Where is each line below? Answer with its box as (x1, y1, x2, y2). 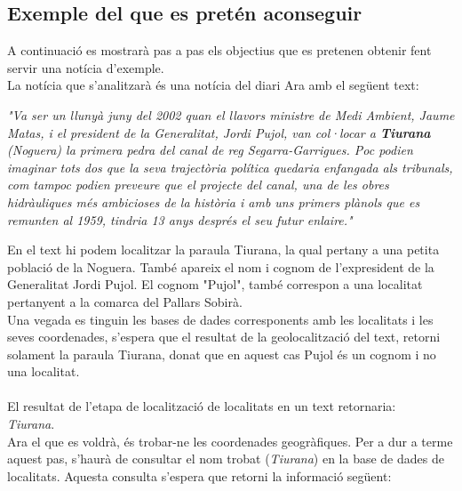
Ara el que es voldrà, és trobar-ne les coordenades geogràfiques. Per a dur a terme (7, 431, 453, 450)
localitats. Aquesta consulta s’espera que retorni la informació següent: (7, 466, 392, 485)
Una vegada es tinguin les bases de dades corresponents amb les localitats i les (7, 310, 434, 328)
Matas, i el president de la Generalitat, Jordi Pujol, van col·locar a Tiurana (7, 123, 431, 141)
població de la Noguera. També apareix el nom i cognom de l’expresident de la (7, 257, 434, 276)
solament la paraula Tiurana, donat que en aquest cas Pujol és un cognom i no (7, 344, 436, 363)
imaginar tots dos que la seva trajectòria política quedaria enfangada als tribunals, (7, 157, 453, 176)
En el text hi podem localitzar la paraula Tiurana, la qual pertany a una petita (7, 240, 440, 259)
